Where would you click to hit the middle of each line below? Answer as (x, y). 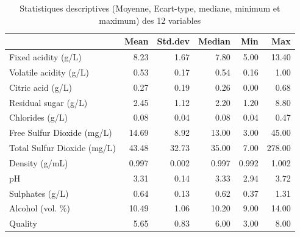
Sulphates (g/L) (39, 193)
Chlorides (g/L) (38, 117)
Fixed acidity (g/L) (45, 57)
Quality (23, 223)
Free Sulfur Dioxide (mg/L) (61, 133)
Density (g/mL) (39, 162)
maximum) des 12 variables (150, 20)
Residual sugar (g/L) (48, 102)
